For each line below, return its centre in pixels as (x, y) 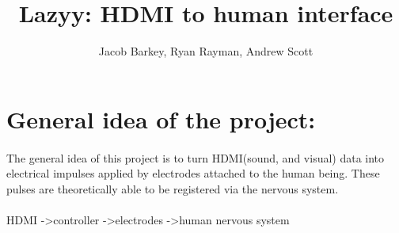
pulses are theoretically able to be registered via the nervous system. (173, 188)
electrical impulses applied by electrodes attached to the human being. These (193, 173)
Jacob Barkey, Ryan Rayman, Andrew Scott (206, 51)
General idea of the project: (161, 118)
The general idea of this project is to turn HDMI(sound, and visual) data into (196, 157)
